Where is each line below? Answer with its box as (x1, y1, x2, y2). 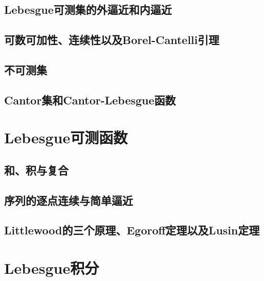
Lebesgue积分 (4, 257, 99, 278)
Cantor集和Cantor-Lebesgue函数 (4, 92, 176, 107)
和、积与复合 (4, 162, 69, 178)
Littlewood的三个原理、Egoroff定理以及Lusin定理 (4, 222, 260, 238)
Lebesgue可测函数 (4, 127, 128, 148)
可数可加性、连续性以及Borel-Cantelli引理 (4, 32, 219, 48)
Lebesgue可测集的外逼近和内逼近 (4, 2, 172, 17)
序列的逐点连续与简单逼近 (4, 192, 133, 208)
